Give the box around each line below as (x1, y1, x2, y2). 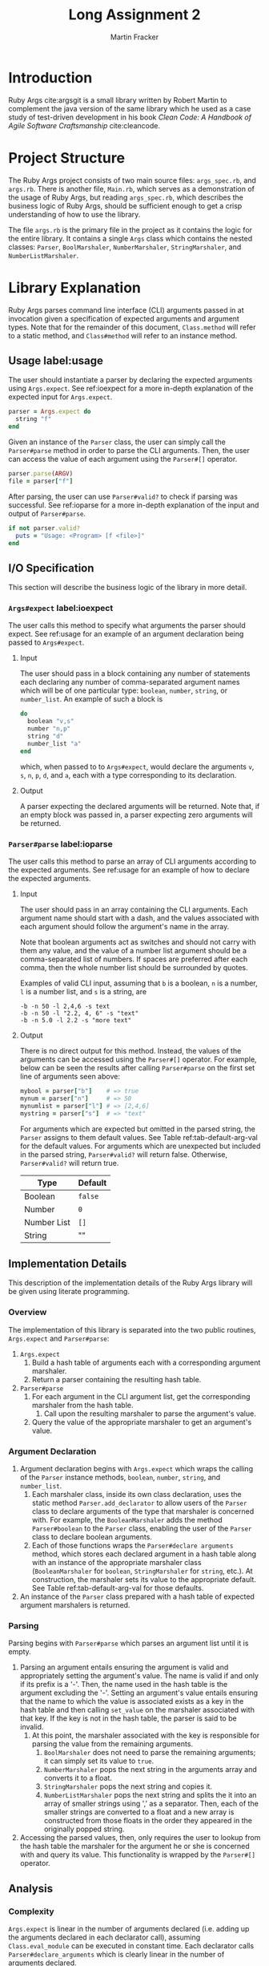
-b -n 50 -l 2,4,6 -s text (19, 1002, 110, 1011)
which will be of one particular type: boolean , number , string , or (19, 686, 228, 695)
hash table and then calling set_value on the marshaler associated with (19, 1705, 255, 1715)
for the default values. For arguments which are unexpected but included (19, 1141, 261, 1151)
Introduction (8, 68, 93, 87)
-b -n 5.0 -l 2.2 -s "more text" (19, 1017, 132, 1025)
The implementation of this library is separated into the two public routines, (8, 1325, 256, 1334)
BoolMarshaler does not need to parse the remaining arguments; (43, 1748, 256, 1758)
